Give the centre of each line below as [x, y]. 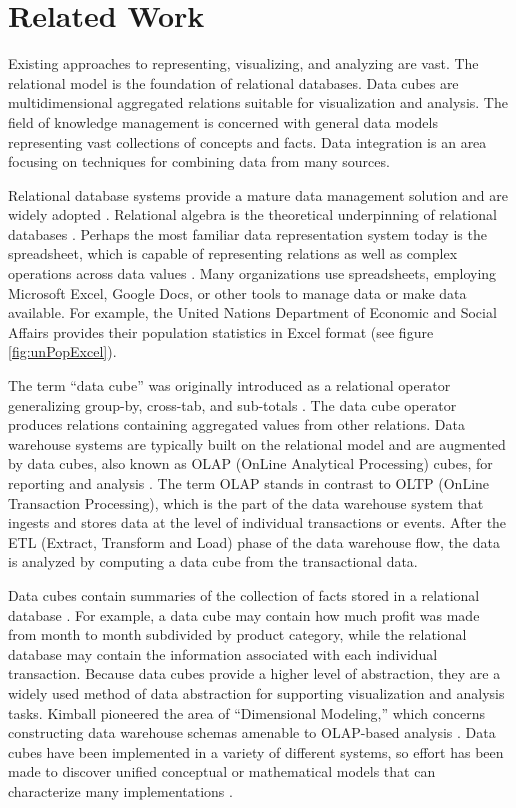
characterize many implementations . [120, 790]
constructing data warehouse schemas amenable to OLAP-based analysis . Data [252, 732]
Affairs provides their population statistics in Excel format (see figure [221, 331]
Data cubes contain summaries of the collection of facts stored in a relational [244, 594]
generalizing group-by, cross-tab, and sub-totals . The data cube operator [232, 404]
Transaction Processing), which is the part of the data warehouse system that [246, 502]
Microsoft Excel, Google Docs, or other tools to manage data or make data [237, 292]
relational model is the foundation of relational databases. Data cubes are [233, 82]
